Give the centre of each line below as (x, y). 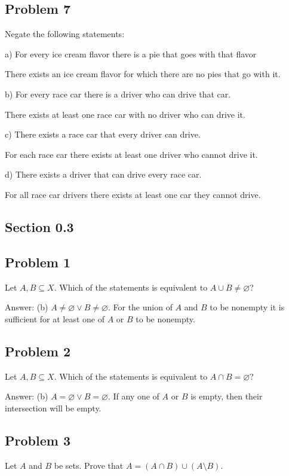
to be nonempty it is (247, 307)
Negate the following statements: (65, 34)
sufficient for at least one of (55, 318)
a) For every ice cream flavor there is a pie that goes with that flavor (131, 54)
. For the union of (140, 307)
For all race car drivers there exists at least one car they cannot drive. (133, 194)
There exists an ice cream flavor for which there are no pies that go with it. (143, 74)
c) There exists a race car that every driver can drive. (103, 134)
